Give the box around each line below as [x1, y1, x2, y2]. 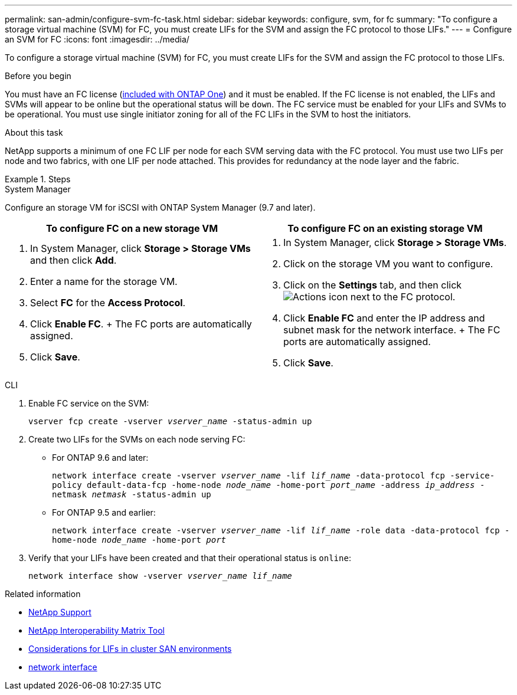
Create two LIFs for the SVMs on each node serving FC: [28, 434, 246, 444]
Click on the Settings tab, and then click [283, 279, 462, 291]
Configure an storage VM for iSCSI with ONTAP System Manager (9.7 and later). [5, 202, 316, 212]
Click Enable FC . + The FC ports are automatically [30, 318, 252, 330]
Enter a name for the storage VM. [30, 276, 178, 287]
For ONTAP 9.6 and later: [52, 453, 149, 463]
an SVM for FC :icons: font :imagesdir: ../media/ [5, 34, 189, 44]
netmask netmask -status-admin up [52, 490, 211, 499]
